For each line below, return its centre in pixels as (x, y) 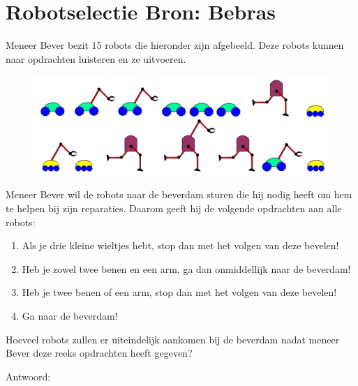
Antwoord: (28, 376)
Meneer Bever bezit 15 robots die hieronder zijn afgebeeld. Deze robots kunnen (175, 45)
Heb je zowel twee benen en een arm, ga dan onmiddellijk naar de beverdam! (186, 268)
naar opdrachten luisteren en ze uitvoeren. (96, 58)
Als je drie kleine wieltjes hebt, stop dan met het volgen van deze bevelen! (180, 245)
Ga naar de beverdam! (70, 316)
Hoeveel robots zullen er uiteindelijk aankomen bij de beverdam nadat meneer (173, 339)
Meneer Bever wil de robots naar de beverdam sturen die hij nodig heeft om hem (179, 194)
